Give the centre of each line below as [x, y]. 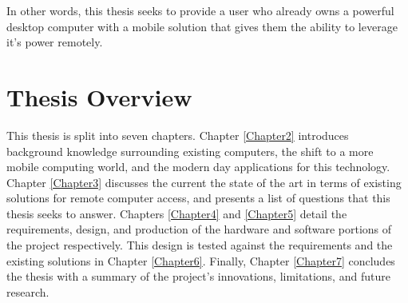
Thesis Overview [99, 96]
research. [28, 291]
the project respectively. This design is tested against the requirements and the [200, 245]
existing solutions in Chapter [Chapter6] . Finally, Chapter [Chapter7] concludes [201, 260]
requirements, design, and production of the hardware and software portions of [199, 229]
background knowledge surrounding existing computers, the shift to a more [190, 151]
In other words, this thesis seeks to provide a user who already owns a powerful [200, 10]
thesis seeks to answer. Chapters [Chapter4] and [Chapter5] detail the [177, 213]
